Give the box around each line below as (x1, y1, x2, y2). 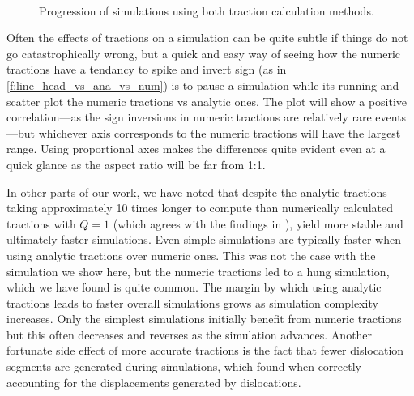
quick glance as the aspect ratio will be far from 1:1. (6, 155, 266, 172)
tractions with (6, 215, 76, 232)
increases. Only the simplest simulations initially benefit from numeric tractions (6, 310, 402, 327)
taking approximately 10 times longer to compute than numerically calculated (6, 199, 393, 216)
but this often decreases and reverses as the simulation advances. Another (6, 326, 373, 343)
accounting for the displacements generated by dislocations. (6, 373, 301, 390)
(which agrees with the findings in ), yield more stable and (113, 215, 403, 232)
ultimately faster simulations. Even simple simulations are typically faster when (6, 231, 401, 248)
